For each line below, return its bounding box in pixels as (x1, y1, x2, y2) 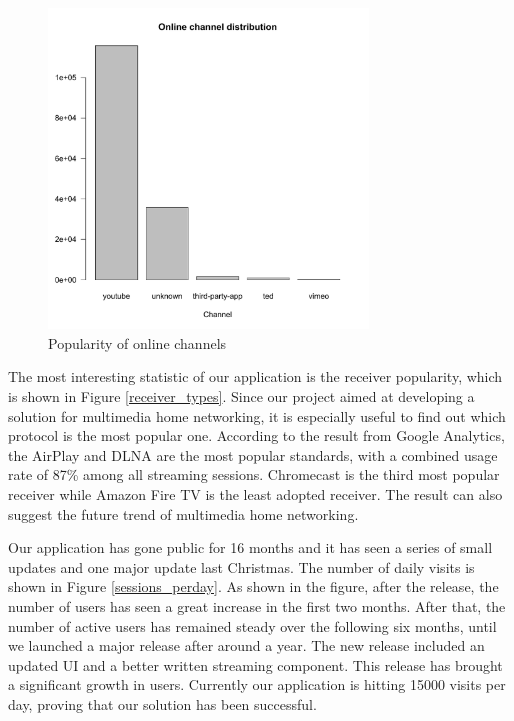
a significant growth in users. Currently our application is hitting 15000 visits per (8, 674, 506, 695)
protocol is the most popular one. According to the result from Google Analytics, (8, 425, 505, 446)
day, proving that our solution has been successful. (8, 693, 317, 714)
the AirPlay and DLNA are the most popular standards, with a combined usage (8, 444, 498, 465)
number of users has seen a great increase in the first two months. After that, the (8, 595, 506, 616)
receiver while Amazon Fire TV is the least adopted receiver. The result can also (8, 484, 503, 504)
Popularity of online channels (48, 332, 227, 353)
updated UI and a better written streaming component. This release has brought (8, 654, 503, 675)
